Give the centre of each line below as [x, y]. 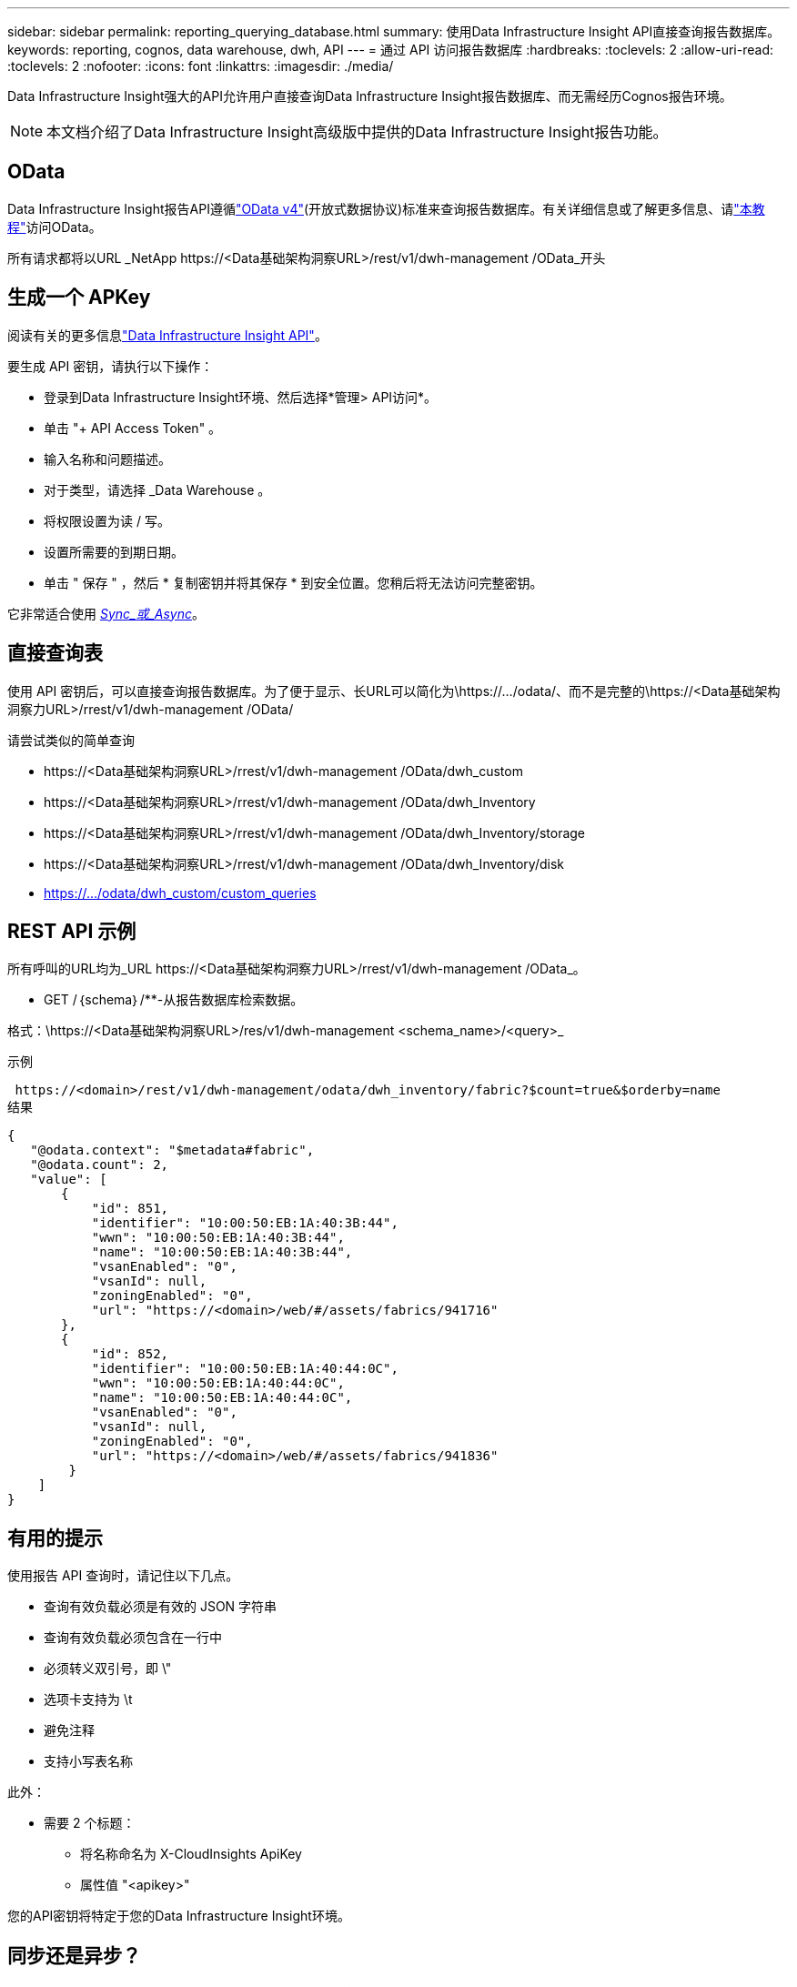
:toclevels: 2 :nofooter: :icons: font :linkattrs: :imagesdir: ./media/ [201, 66]
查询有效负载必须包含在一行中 [133, 1638]
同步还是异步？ [74, 1955]
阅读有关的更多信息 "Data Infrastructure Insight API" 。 [167, 335]
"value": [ [69, 1180]
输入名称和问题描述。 [107, 459]
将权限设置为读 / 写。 [107, 520]
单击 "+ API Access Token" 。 [133, 428]
